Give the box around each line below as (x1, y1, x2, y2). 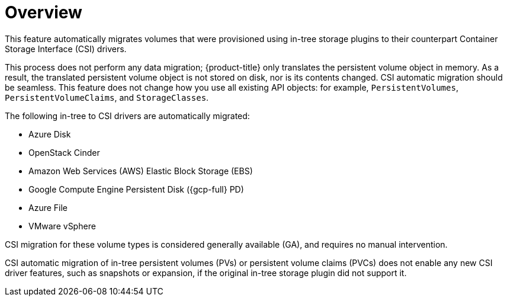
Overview (5, 2, 82, 23)
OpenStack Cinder (28, 147, 100, 158)
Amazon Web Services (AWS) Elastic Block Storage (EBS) (28, 165, 253, 176)
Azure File (28, 202, 68, 213)
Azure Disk (28, 129, 71, 139)
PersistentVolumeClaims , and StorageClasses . (5, 92, 209, 103)
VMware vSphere (28, 220, 96, 231)
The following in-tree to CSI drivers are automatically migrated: (5, 110, 250, 121)
